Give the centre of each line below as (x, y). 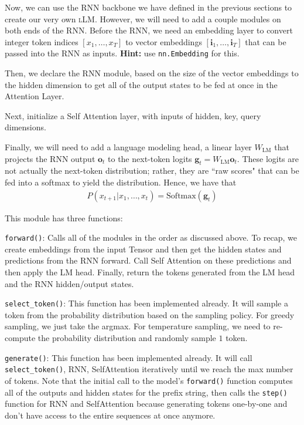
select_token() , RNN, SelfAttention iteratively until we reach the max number (149, 369)
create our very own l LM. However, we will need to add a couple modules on (143, 18)
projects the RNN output (50, 158)
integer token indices (42, 41)
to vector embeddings (164, 41)
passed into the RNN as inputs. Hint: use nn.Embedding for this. (122, 53)
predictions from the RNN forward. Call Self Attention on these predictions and (148, 260)
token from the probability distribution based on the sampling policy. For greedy (150, 314)
